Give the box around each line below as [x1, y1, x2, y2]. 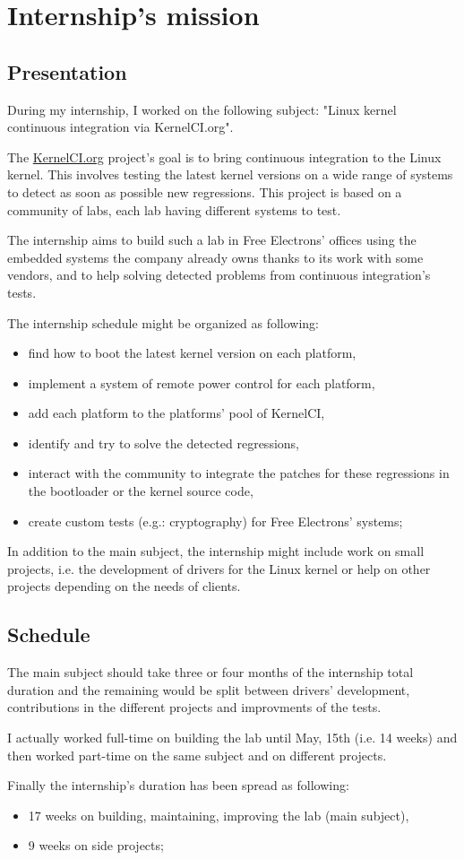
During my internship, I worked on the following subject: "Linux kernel [7, 100, 397, 118]
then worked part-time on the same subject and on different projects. [7, 745, 387, 764]
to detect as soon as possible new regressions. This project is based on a [7, 182, 402, 201]
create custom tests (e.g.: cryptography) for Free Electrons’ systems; [28, 511, 403, 530]
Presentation [7, 57, 127, 85]
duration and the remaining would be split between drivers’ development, [7, 680, 410, 699]
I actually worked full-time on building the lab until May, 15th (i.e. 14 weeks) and [7, 728, 458, 747]
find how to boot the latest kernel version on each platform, [28, 343, 357, 362]
